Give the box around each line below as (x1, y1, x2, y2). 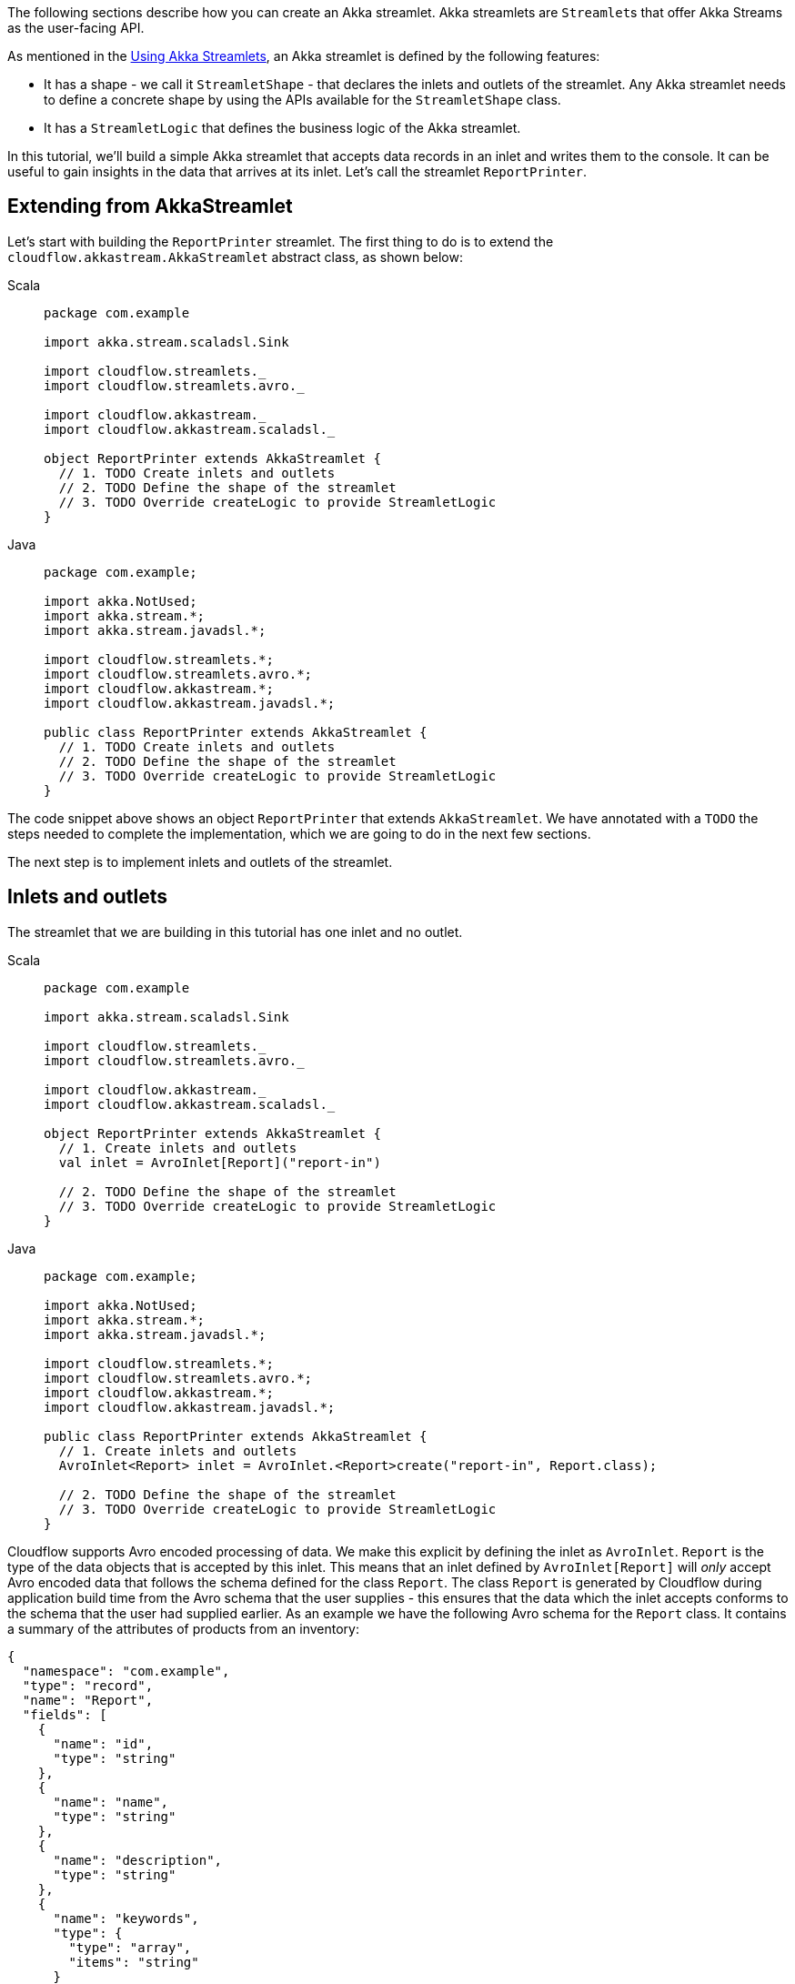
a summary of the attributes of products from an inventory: (7, 1620, 359, 1637)
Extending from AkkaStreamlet (7, 195, 293, 218)
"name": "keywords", (53, 1910, 199, 1926)
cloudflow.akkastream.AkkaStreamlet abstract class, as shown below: (7, 248, 463, 265)
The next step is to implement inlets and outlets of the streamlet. (7, 853, 393, 870)
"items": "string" (68, 1954, 199, 1969)
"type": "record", (22, 1677, 154, 1693)
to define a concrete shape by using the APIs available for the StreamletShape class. (44, 92, 561, 107)
